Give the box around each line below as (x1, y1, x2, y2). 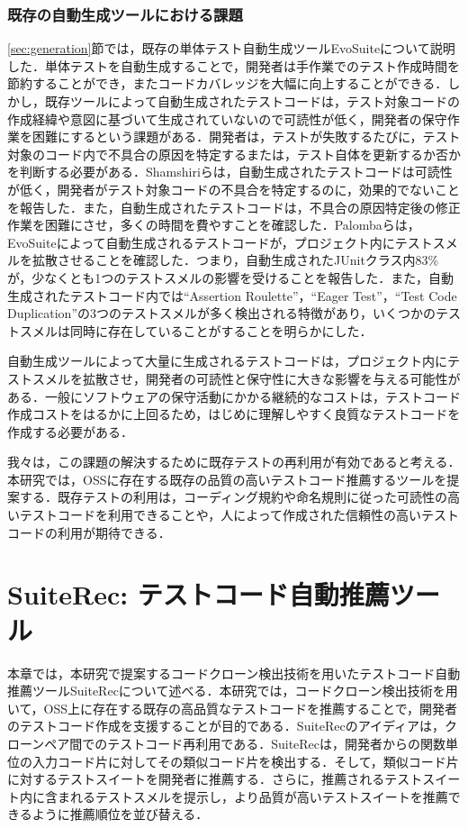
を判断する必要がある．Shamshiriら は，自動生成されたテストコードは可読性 (7, 162, 453, 181)
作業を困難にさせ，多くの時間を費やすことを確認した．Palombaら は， (7, 215, 420, 234)
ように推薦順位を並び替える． (31, 805, 209, 823)
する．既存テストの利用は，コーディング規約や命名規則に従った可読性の (19, 487, 448, 506)
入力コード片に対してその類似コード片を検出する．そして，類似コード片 (31, 751, 459, 770)
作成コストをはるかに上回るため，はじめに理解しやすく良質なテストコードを (7, 405, 461, 423)
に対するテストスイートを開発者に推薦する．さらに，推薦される (7, 769, 385, 788)
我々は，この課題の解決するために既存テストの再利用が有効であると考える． (7, 452, 461, 471)
